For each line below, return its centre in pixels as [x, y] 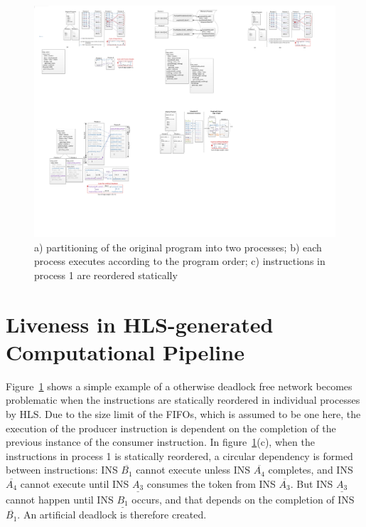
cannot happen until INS [60, 499]
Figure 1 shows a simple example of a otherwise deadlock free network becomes [179, 386]
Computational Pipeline [125, 351]
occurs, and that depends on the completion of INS [243, 499]
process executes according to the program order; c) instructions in [180, 261]
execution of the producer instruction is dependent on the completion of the [171, 428]
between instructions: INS [62, 470]
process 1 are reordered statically [106, 275]
